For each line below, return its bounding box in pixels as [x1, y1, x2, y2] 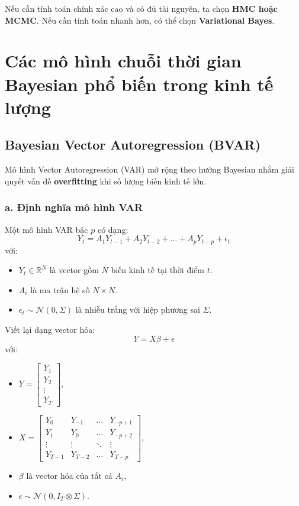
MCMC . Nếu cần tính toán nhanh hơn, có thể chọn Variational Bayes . [5, 14, 275, 26]
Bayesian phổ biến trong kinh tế [5, 72, 274, 96]
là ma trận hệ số [30, 283, 90, 296]
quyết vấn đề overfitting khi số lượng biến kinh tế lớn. [5, 174, 207, 187]
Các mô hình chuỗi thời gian [5, 48, 242, 73]
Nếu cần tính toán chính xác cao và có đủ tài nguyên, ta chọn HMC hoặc [5, 2, 278, 14]
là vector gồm [49, 264, 99, 276]
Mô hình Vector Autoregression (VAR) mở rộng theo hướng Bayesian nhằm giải [5, 163, 294, 176]
